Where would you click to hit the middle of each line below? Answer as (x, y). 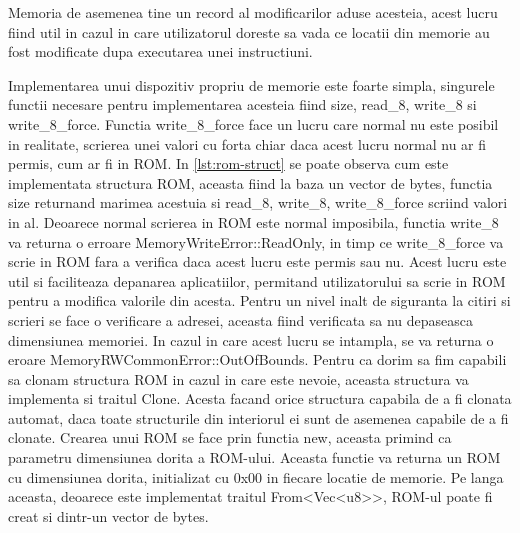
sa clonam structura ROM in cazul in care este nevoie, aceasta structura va (238, 378)
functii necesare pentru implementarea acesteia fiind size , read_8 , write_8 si (242, 104)
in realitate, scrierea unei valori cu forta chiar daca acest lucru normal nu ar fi (247, 143)
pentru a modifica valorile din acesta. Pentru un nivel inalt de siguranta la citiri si (259, 300)
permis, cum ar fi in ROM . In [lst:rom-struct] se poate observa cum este (228, 163)
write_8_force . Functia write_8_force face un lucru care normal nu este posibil (253, 123)
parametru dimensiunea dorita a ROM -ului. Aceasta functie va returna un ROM (254, 457)
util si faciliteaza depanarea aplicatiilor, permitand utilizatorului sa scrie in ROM (257, 280)
